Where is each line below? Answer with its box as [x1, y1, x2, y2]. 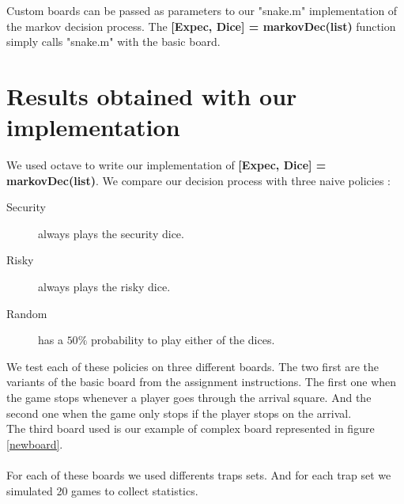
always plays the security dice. [38, 225, 184, 241]
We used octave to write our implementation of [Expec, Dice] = [6, 157, 327, 173]
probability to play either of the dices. [90, 332, 275, 348]
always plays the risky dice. [38, 279, 171, 295]
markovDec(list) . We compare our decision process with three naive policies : [6, 172, 391, 188]
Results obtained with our [6, 79, 297, 112]
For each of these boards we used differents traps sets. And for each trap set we [6, 467, 391, 483]
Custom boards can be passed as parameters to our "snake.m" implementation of [6, 2, 398, 18]
